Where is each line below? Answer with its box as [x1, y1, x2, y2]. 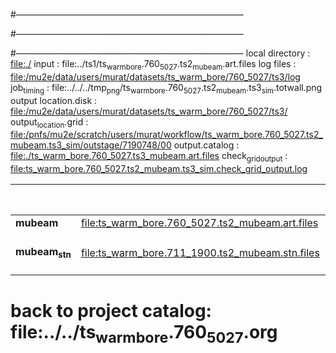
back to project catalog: [10, 299, 212, 322]
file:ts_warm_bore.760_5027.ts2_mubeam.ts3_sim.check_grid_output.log [10, 163, 308, 175]
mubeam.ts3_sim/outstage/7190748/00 [10, 139, 172, 151]
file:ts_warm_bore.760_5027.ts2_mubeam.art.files [80, 216, 319, 230]
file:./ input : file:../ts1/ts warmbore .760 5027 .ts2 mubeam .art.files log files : [10, 58, 297, 72]
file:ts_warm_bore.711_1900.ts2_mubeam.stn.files [80, 245, 320, 259]
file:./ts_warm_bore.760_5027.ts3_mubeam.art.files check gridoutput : [10, 150, 288, 164]
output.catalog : [173, 139, 240, 151]
